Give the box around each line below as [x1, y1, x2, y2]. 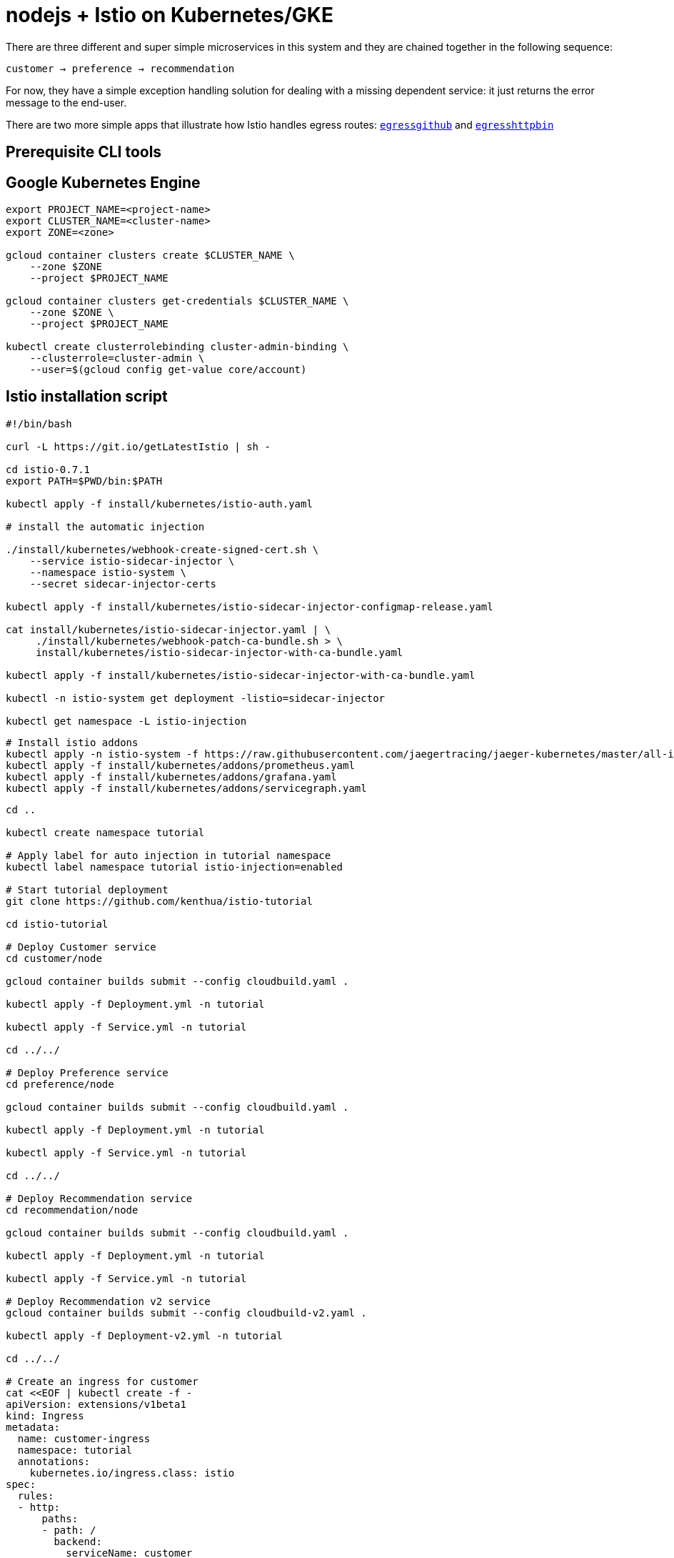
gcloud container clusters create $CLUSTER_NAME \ [6, 249, 295, 262]
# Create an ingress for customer [6, 1375, 198, 1387]
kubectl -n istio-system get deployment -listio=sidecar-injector [6, 692, 386, 704]
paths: [41, 1512, 79, 1524]
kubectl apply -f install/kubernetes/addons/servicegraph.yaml [6, 782, 367, 794]
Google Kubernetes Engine [6, 173, 201, 192]
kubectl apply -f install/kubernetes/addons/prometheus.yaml [6, 759, 355, 771]
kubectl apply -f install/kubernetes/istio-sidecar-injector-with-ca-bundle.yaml [6, 669, 476, 681]
